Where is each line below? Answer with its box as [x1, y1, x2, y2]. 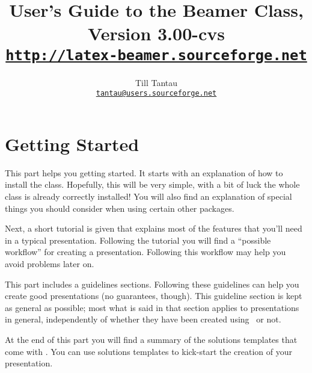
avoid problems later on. [5, 257, 94, 270]
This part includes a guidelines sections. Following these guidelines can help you [5, 277, 299, 290]
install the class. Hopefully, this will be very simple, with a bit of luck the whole [5, 178, 300, 191]
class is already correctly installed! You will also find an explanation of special [5, 190, 292, 202]
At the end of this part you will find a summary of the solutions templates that [5, 333, 298, 345]
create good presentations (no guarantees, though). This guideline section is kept [5, 289, 302, 302]
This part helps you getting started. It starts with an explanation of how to [5, 166, 283, 179]
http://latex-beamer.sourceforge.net [5, 46, 307, 64]
